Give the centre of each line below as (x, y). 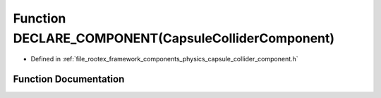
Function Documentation (69, 79)
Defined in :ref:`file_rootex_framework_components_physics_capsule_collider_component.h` (165, 59)
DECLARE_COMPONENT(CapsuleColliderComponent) (174, 38)
